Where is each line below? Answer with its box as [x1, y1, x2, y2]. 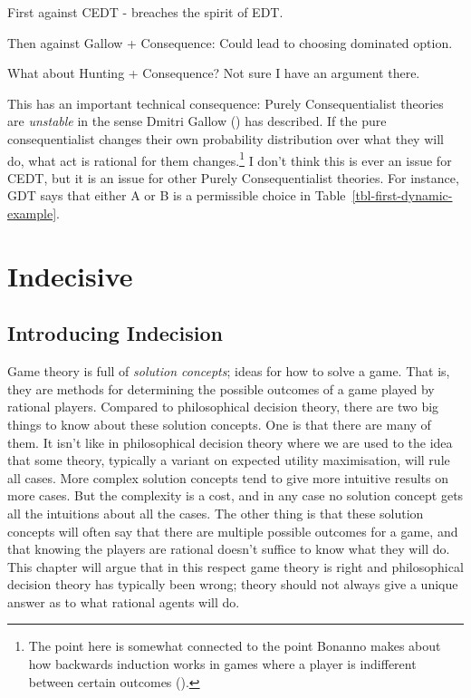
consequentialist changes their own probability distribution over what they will [7, 129, 444, 148]
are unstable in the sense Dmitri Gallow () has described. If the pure [7, 111, 387, 131]
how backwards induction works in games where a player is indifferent [28, 654, 417, 674]
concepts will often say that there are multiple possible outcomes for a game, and [7, 521, 458, 540]
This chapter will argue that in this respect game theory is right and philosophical [7, 557, 464, 576]
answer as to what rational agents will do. [7, 592, 240, 611]
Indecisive [7, 257, 133, 294]
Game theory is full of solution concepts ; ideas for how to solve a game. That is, [7, 362, 450, 381]
